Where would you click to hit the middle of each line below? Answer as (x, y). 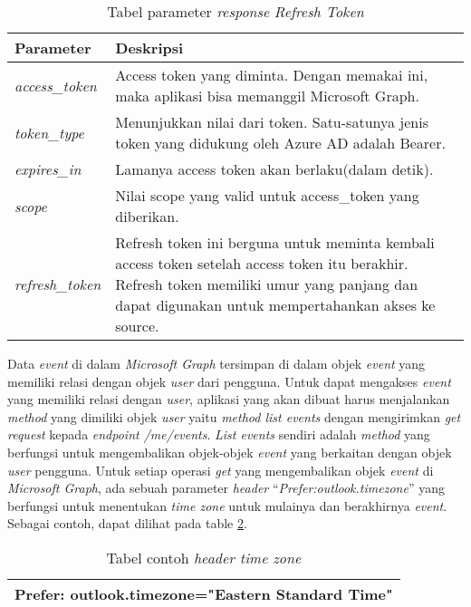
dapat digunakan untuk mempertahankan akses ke (275, 305)
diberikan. (147, 216)
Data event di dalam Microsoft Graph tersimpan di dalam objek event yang (216, 363)
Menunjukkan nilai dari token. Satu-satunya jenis (272, 122)
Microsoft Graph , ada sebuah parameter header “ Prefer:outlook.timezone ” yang (226, 488)
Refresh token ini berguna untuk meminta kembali (275, 242)
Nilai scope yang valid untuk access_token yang (267, 195)
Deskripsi (149, 48)
